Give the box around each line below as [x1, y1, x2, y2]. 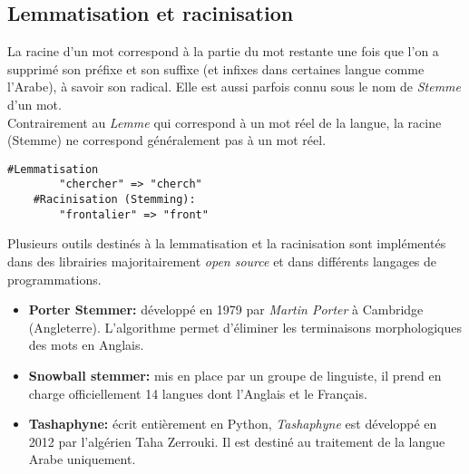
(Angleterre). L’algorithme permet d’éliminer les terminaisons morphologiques [28, 317, 462, 336]
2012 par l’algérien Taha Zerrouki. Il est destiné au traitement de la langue [28, 431, 445, 450]
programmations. [7, 269, 102, 288]
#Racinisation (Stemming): [33, 193, 196, 207]
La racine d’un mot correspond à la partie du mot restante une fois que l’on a [7, 42, 439, 61]
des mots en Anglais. [28, 335, 144, 354]
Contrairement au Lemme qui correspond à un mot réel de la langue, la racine [7, 112, 442, 131]
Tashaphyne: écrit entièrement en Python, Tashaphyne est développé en [28, 414, 437, 433]
